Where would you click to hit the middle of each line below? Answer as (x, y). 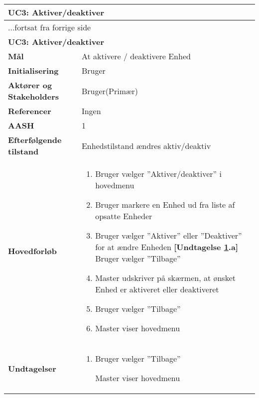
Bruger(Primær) (110, 91)
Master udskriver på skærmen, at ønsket (165, 278)
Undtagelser (32, 368)
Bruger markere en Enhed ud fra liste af (165, 204)
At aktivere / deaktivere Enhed (136, 56)
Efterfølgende (35, 140)
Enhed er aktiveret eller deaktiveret (157, 289)
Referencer (30, 111)
